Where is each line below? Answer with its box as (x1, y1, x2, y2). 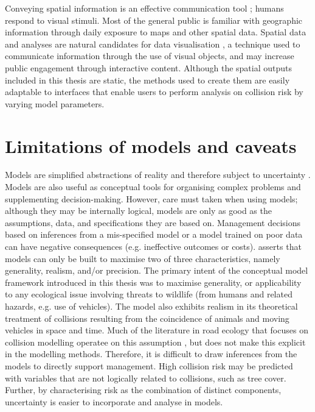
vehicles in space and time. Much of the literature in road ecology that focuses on (5, 324, 308, 336)
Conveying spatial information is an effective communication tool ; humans (5, 2, 284, 14)
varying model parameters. (5, 97, 105, 110)
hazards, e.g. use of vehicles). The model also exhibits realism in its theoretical (5, 300, 298, 312)
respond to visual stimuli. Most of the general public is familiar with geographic (5, 13, 303, 26)
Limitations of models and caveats (5, 133, 297, 158)
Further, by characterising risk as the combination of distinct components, (5, 383, 282, 396)
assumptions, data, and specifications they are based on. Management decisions (5, 216, 300, 229)
